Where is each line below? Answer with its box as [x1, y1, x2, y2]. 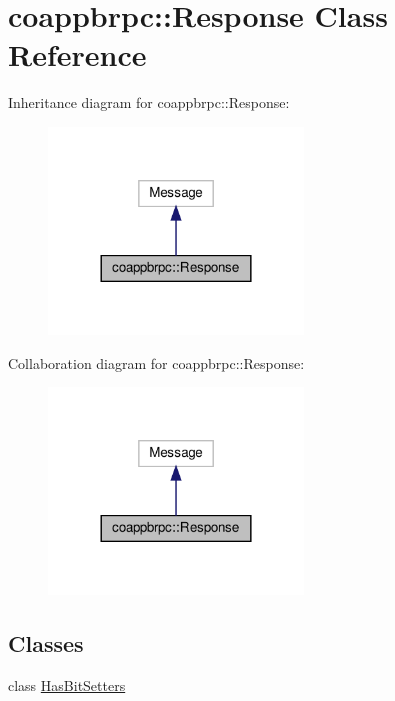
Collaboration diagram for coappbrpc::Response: [8, 352, 305, 373]
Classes [8, 628, 84, 659]
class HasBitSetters [8, 674, 126, 695]
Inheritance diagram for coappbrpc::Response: [8, 92, 290, 113]
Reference [8, 34, 147, 75]
